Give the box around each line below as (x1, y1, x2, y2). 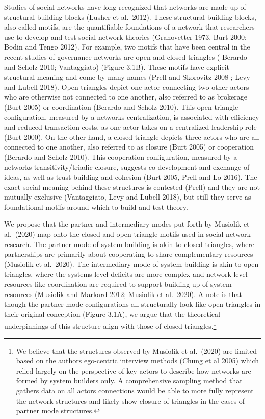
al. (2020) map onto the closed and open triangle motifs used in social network (4, 229, 251, 239)
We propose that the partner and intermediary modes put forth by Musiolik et (4, 218, 250, 229)
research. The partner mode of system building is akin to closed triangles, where (4, 238, 255, 249)
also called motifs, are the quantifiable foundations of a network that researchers (4, 21, 255, 32)
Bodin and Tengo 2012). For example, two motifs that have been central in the (4, 41, 250, 52)
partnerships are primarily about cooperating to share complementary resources (4, 249, 253, 259)
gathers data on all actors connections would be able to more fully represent (16, 385, 254, 396)
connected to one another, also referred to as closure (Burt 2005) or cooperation (4, 141, 254, 152)
